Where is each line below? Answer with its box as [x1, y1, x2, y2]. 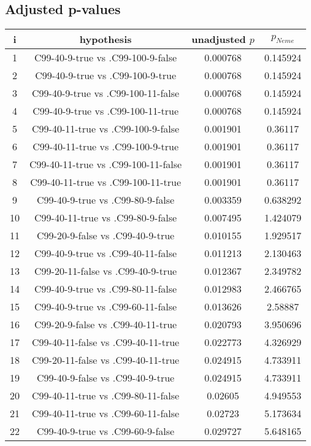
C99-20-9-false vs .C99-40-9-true [37, 228, 175, 243]
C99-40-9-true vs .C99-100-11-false [32, 86, 180, 101]
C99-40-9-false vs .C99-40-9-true [37, 371, 175, 385]
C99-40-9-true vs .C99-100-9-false [34, 50, 177, 65]
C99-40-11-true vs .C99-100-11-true [30, 175, 182, 190]
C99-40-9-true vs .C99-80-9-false [37, 193, 175, 207]
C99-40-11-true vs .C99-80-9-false [34, 210, 177, 225]
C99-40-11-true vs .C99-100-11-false [29, 157, 182, 172]
